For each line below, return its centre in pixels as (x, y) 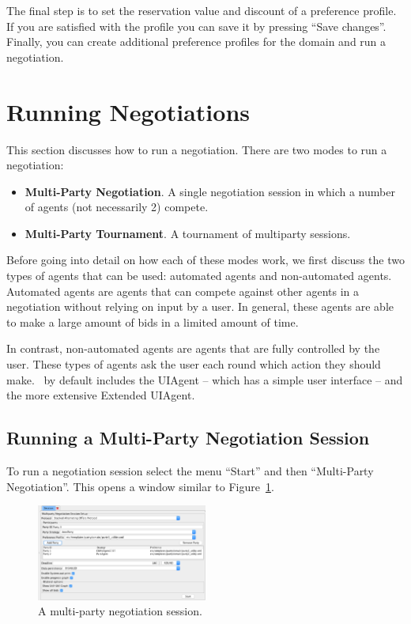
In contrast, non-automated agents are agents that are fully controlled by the (193, 348)
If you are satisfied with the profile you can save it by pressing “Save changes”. (196, 26)
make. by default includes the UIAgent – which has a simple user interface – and (205, 379)
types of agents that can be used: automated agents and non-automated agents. (199, 276)
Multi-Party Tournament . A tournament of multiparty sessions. (188, 233)
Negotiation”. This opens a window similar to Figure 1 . (140, 486)
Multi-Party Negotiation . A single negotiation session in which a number (210, 191)
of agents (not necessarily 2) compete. (117, 207)
